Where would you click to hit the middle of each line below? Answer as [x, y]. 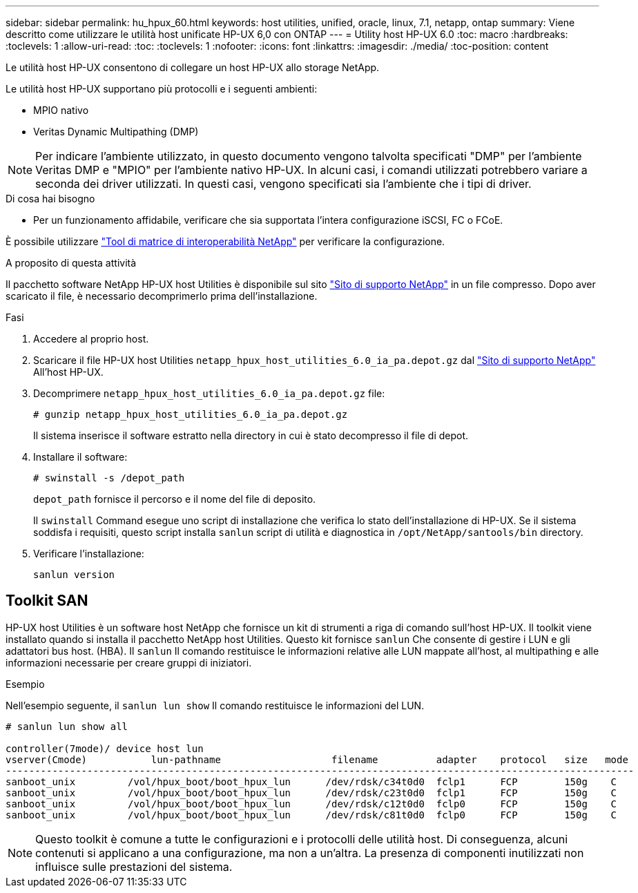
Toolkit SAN [47, 601]
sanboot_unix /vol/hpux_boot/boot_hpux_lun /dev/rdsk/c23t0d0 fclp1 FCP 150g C [311, 793]
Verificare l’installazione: [89, 554]
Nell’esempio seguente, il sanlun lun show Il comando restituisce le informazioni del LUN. [215, 705]
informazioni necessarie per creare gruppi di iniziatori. [129, 662]
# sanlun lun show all [67, 726]
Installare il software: [80, 457]
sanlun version [74, 575]
